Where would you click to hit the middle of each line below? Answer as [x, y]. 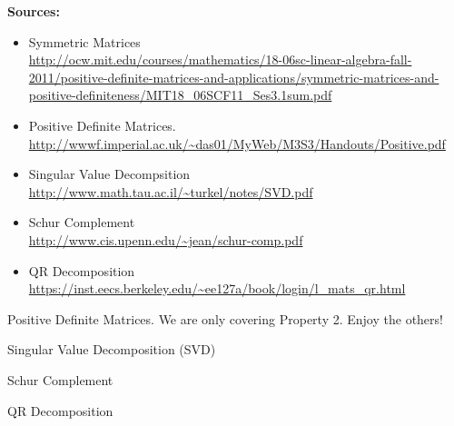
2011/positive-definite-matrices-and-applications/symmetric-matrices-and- [234, 77]
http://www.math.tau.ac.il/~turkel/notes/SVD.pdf [171, 191]
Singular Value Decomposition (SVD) [112, 349]
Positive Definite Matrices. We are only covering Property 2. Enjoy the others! [225, 318]
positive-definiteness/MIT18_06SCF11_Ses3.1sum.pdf [180, 95]
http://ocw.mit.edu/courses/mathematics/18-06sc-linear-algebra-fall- [220, 59]
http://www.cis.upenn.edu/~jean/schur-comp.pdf [166, 239]
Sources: [34, 11]
